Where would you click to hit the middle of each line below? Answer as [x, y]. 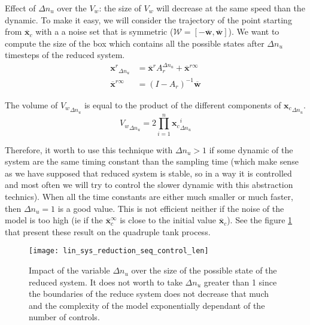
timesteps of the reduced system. [65, 55]
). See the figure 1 [260, 220]
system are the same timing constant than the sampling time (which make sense [152, 161]
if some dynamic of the [251, 149]
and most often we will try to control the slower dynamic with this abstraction [149, 185]
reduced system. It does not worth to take [106, 282]
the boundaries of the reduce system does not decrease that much [149, 294]
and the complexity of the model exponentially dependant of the [147, 305]
